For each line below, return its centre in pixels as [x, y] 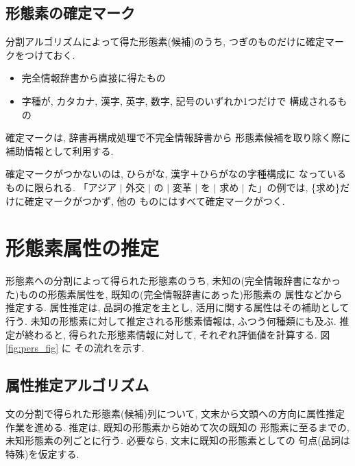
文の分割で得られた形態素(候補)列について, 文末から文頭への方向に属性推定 [175, 414]
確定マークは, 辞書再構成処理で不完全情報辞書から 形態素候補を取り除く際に [178, 137]
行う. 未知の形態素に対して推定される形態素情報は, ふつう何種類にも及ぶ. [171, 321]
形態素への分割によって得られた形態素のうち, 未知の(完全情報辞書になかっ [173, 281]
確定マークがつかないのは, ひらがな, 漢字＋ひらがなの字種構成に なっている [176, 174]
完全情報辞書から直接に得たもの [94, 78]
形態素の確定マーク [70, 13]
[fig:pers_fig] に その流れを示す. [75, 348]
